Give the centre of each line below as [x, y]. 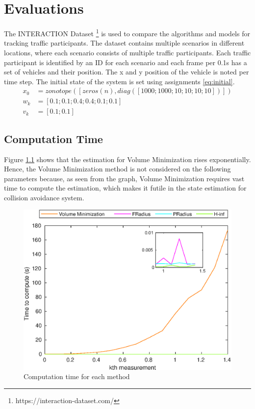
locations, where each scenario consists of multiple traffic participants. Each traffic [127, 52]
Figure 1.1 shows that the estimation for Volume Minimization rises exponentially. [127, 159]
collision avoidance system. [44, 198]
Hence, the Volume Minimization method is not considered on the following [117, 169]
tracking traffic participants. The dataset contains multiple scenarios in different [124, 43]
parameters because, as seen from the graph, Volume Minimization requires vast [124, 178]
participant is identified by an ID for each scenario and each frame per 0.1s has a [126, 62]
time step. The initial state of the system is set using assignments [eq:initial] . [119, 81]
